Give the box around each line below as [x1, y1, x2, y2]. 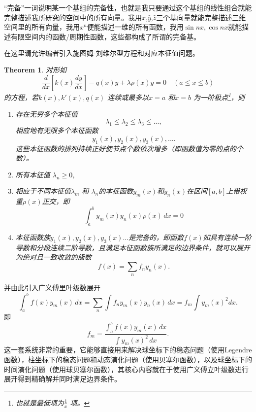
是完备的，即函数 [128, 232, 184, 242]
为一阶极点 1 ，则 [193, 91, 245, 103]
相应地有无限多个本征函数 [15, 125, 98, 136]
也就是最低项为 [15, 397, 64, 408]
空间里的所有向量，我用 [4, 22, 80, 32]
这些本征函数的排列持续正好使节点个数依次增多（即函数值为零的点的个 [15, 143, 243, 153]
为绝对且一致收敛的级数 [15, 252, 92, 262]
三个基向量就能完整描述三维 [156, 12, 246, 22]
